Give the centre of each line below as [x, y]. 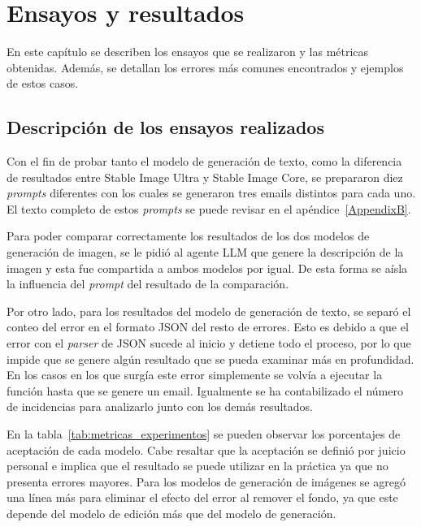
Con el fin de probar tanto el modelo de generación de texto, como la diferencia [204, 161]
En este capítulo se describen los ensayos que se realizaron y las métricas [188, 52]
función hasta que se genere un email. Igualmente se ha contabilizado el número [205, 390]
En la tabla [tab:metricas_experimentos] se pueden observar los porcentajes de [204, 434]
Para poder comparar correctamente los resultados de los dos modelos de [188, 236]
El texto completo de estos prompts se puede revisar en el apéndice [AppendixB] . [209, 208]
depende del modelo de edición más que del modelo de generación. [171, 513]
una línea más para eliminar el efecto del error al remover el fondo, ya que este [202, 497]
